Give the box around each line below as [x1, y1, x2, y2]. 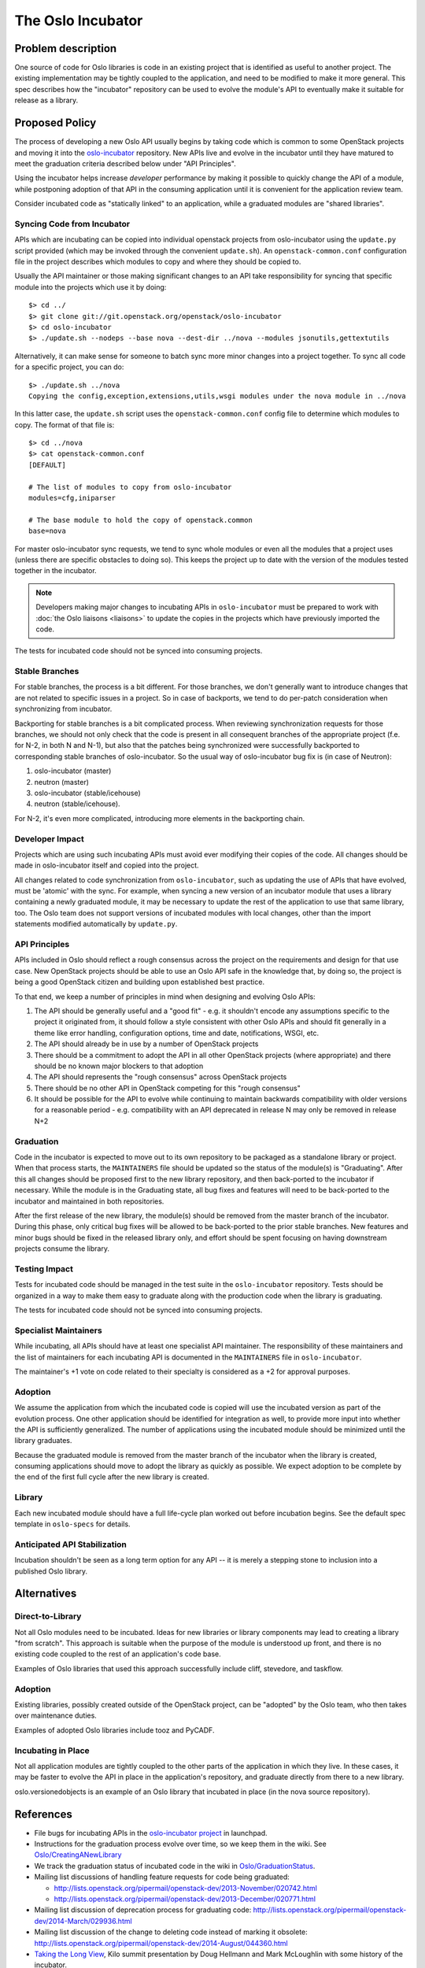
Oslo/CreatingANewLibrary [34, 1850, 122, 1859]
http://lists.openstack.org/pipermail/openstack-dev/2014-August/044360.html [34, 1938, 288, 1948]
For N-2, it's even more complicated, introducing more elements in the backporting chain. [14, 813, 305, 823]
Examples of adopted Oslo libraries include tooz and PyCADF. [14, 1725, 215, 1735]
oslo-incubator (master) [34, 766, 112, 775]
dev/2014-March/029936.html [34, 1916, 133, 1925]
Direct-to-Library [14, 1611, 82, 1622]
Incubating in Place [14, 1744, 90, 1755]
